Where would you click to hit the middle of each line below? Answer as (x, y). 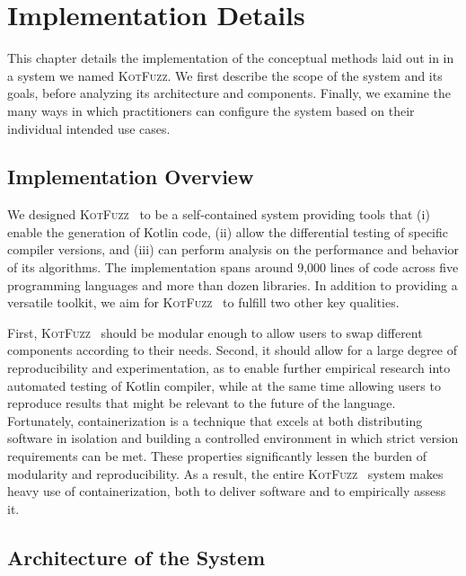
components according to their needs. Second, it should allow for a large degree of (232, 350)
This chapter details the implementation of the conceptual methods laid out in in (231, 58)
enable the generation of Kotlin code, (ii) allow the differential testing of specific (228, 231)
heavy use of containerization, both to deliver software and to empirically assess (227, 491)
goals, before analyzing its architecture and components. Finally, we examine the (229, 93)
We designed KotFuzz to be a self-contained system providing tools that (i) (219, 214)
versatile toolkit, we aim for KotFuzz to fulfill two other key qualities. (203, 302)
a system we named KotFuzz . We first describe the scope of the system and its (225, 75)
